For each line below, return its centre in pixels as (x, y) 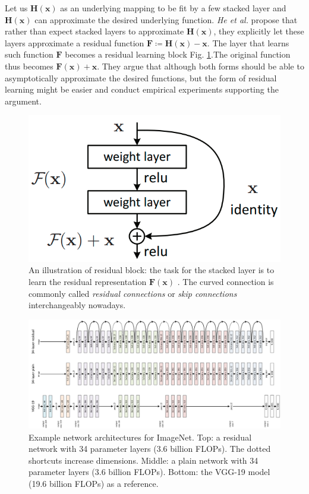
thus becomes (29, 66)
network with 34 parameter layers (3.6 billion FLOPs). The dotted (150, 449)
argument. (23, 101)
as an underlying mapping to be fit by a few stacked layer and (173, 8)
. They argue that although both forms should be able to (201, 66)
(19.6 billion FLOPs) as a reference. (94, 483)
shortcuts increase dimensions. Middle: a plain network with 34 (144, 460)
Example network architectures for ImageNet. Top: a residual (140, 437)
